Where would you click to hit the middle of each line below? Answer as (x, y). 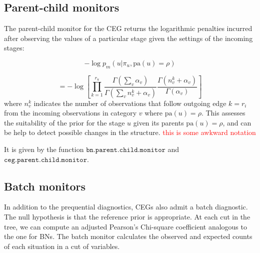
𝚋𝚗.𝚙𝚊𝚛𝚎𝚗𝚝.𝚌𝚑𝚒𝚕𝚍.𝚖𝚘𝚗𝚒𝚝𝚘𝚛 (126, 150)
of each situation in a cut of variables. (62, 246)
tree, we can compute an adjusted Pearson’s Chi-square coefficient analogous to (125, 226)
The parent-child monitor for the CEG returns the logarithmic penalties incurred (128, 28)
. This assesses (223, 113)
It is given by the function (44, 149)
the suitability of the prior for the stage (64, 122)
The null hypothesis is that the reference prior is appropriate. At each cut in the (127, 217)
